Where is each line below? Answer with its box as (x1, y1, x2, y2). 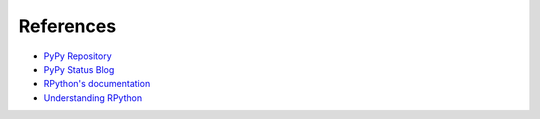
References (18, 15, 117, 37)
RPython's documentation (43, 78, 151, 90)
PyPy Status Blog (43, 63, 115, 75)
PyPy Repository (43, 50, 112, 62)
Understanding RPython (43, 91, 143, 104)
